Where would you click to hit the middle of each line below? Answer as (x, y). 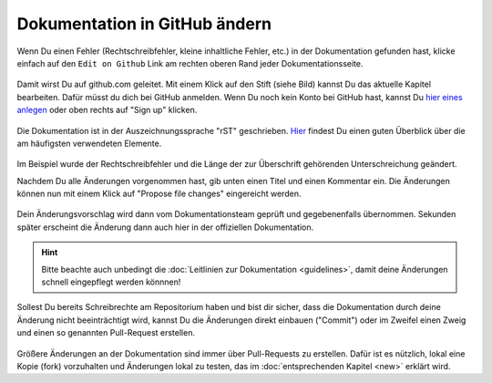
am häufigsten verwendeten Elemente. (89, 143)
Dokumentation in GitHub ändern (144, 24)
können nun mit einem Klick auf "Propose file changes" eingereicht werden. (159, 194)
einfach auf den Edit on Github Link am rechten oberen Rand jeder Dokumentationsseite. (190, 63)
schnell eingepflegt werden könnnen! (111, 282)
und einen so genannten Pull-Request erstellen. (106, 333)
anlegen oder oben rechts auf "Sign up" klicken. (107, 110)
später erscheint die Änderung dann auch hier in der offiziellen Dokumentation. (165, 227)
